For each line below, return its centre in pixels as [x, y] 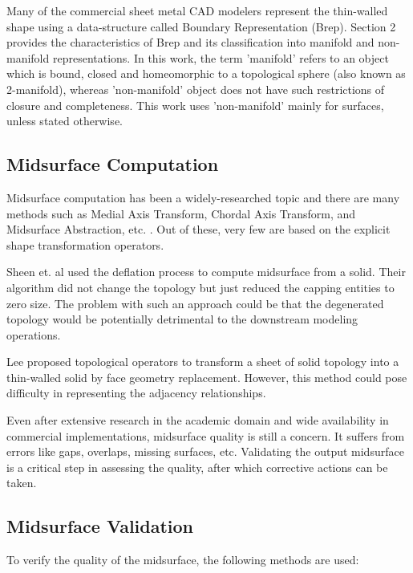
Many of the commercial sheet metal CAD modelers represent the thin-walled [197, 10]
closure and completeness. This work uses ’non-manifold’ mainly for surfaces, [195, 105]
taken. [22, 483]
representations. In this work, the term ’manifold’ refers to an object [221, 57]
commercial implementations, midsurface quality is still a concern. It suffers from [206, 435]
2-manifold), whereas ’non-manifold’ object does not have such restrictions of [196, 89]
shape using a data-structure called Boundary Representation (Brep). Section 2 [201, 26]
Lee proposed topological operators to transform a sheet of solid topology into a [203, 362]
